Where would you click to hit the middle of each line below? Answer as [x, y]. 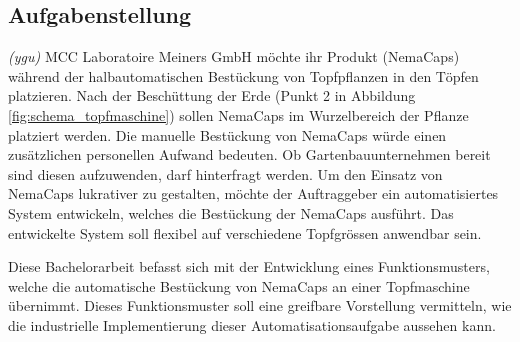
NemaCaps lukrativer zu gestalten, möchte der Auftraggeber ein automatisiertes [253, 193]
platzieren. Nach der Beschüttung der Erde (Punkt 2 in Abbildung [212, 95]
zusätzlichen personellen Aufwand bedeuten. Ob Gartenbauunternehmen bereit [249, 154]
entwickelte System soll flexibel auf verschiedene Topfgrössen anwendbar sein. [245, 232]
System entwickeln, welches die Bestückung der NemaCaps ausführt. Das [231, 212]
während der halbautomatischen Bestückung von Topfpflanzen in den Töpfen [243, 75]
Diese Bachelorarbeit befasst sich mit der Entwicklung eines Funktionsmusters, [249, 266]
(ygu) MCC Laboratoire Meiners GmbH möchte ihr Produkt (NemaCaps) [234, 56]
